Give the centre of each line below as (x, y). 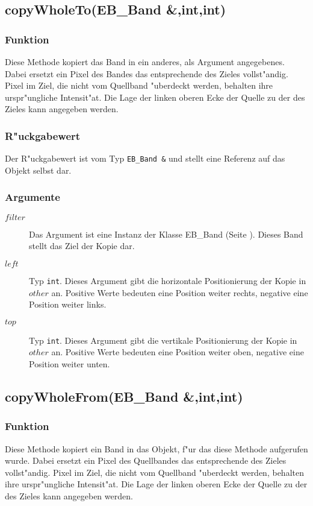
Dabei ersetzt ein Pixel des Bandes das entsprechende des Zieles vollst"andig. (147, 73)
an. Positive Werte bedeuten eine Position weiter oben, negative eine (178, 352)
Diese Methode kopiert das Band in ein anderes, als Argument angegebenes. (145, 62)
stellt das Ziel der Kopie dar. (82, 246)
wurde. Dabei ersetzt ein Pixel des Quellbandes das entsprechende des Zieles (146, 460)
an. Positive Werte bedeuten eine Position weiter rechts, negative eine (180, 292)
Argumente (33, 197)
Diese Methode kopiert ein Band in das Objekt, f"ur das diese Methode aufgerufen (156, 448)
